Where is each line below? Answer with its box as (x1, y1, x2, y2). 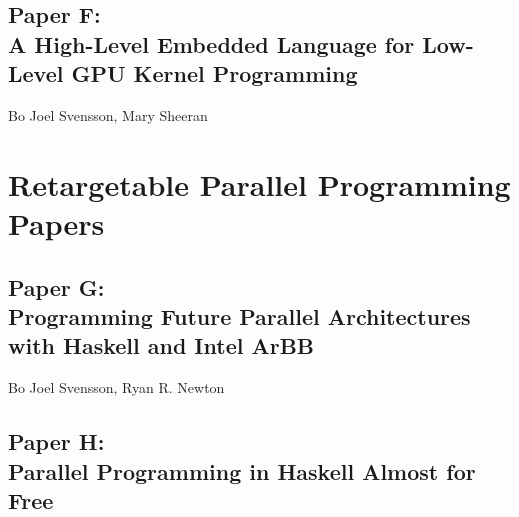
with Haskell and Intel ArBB (8, 330, 315, 361)
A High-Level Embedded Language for (8, 28, 415, 59)
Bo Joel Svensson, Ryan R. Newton (8, 377, 225, 398)
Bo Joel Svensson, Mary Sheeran (8, 104, 208, 125)
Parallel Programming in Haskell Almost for (8, 455, 476, 486)
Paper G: (8, 271, 105, 302)
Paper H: (8, 426, 105, 457)
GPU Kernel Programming (71, 58, 358, 89)
